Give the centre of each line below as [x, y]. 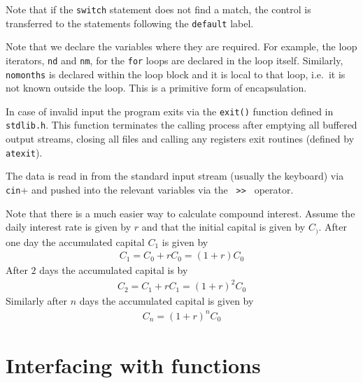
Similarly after [36, 301]
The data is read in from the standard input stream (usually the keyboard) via [175, 176]
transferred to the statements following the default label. [130, 23]
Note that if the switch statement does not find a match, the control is [158, 9]
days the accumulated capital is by [114, 270]
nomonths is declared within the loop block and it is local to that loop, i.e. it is [176, 74]
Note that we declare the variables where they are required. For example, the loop [181, 46]
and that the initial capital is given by [223, 227]
